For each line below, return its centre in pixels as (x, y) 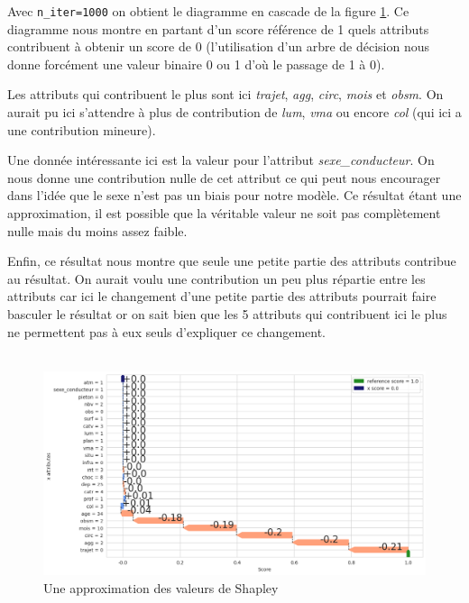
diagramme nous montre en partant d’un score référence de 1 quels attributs (218, 28)
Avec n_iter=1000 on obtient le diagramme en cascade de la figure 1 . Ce (208, 11)
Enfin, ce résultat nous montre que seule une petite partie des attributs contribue (232, 261)
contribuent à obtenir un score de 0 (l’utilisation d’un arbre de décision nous (218, 46)
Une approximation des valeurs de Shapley (161, 587)
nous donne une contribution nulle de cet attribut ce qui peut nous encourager (224, 177)
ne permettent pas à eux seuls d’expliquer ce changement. (166, 331)
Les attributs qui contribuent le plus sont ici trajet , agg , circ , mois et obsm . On (225, 94)
